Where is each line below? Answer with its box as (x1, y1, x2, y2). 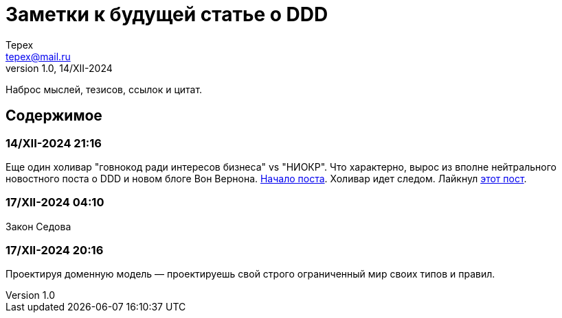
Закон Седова (5, 220, 71, 232)
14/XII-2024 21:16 (5, 136, 102, 150)
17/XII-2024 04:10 (5, 195, 104, 210)
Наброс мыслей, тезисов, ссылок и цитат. (5, 83, 203, 95)
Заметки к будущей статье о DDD (5, 3, 328, 26)
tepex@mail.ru (5, 50, 71, 62)
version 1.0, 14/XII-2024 (5, 62, 113, 74)
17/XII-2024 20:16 (5, 243, 104, 258)
